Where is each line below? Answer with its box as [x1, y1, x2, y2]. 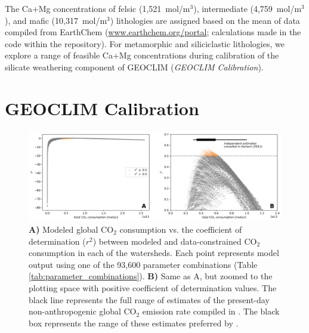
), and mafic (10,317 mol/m [5, 14, 107, 26]
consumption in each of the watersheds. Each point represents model [29, 246, 279, 259]
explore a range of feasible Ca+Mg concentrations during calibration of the [5, 49, 279, 61]
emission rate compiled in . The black [142, 305, 280, 317]
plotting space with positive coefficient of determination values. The [29, 281, 277, 294]
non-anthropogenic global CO [29, 305, 137, 317]
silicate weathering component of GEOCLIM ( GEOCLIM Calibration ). [5, 60, 264, 73]
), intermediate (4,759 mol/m [193, 2, 302, 14]
